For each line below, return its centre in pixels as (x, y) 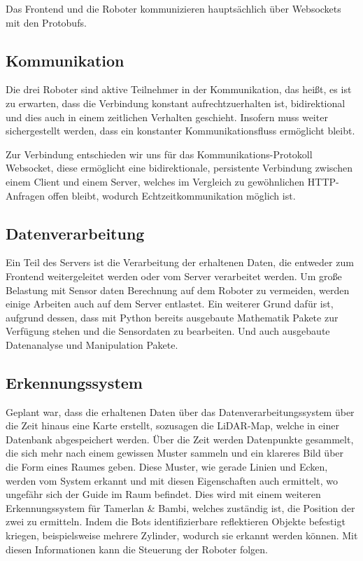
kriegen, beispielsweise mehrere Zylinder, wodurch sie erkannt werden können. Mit (182, 535)
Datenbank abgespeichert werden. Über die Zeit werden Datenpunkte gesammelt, (180, 439)
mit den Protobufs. (46, 22)
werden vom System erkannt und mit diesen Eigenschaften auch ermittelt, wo (172, 480)
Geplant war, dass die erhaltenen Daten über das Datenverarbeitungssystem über (180, 411)
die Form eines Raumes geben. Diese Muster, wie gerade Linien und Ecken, (167, 467)
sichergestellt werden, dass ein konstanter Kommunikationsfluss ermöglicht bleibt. (180, 131)
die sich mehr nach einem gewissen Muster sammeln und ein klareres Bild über (175, 453)
